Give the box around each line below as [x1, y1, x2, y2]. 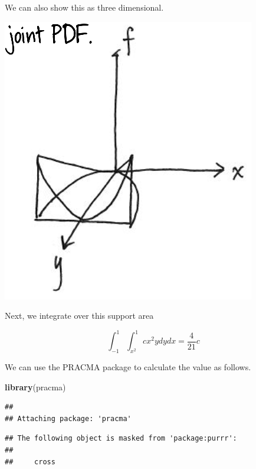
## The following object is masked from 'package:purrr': [5, 434, 237, 443]
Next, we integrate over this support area [5, 309, 154, 322]
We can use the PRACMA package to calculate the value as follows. [5, 361, 251, 373]
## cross [5, 457, 55, 466]
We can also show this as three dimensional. [5, 1, 164, 13]
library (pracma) [5, 380, 66, 393]
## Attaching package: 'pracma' [5, 414, 132, 423]
